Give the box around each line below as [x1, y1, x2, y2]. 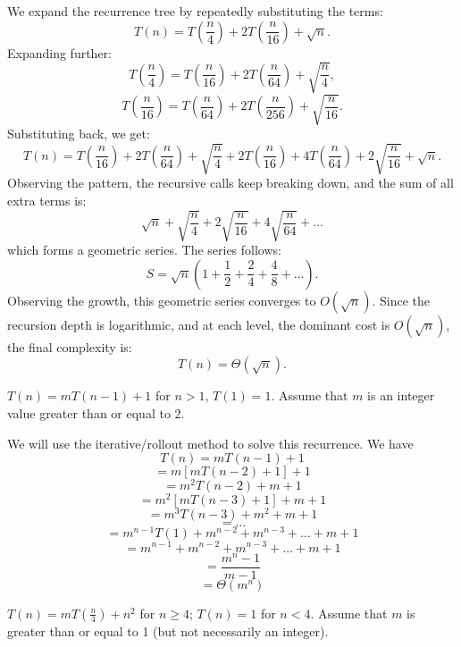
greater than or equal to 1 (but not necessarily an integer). [7, 621, 329, 640]
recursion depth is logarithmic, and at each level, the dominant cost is [7, 315, 390, 333]
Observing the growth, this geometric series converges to [7, 290, 316, 309]
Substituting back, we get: [7, 124, 150, 143]
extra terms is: [7, 191, 87, 210]
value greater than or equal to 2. [7, 403, 185, 422]
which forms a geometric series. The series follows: [7, 240, 281, 259]
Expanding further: [7, 43, 112, 62]
